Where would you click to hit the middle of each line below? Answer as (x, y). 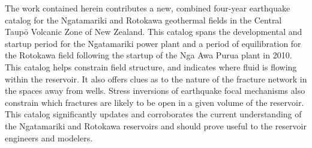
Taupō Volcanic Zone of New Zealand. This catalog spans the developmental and (154, 32)
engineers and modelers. (49, 137)
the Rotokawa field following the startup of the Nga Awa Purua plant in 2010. (148, 55)
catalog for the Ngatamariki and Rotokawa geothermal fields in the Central (143, 20)
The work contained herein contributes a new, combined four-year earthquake (148, 8)
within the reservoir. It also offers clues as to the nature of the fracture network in (156, 79)
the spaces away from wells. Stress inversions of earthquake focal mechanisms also (155, 91)
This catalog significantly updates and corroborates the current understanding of (153, 114)
